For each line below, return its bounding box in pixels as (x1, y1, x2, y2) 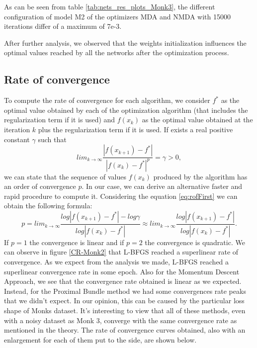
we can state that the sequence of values (4, 171, 126, 181)
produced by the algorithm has (153, 171, 248, 181)
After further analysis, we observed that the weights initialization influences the (4, 37, 247, 48)
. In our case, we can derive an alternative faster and (82, 181, 243, 191)
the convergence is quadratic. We (145, 237, 245, 247)
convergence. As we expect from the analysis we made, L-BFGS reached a (4, 256, 229, 266)
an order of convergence (4, 181, 76, 191)
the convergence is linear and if (29, 237, 124, 247)
